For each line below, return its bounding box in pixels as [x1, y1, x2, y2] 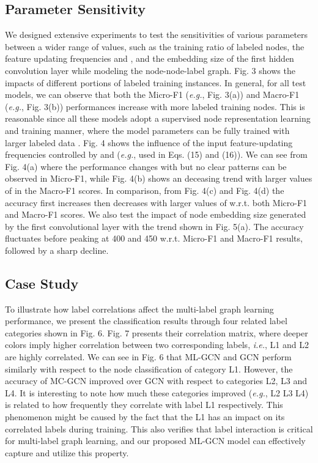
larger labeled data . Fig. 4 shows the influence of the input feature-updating [5, 136, 293, 149]
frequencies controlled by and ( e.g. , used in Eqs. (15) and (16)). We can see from [5, 148, 308, 161]
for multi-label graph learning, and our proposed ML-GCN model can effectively [5, 434, 306, 447]
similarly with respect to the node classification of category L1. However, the [5, 362, 293, 375]
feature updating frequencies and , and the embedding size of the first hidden [5, 52, 294, 65]
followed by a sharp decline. [5, 243, 109, 256]
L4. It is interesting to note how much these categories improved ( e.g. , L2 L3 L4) [5, 386, 309, 399]
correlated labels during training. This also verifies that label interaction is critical [5, 422, 313, 435]
